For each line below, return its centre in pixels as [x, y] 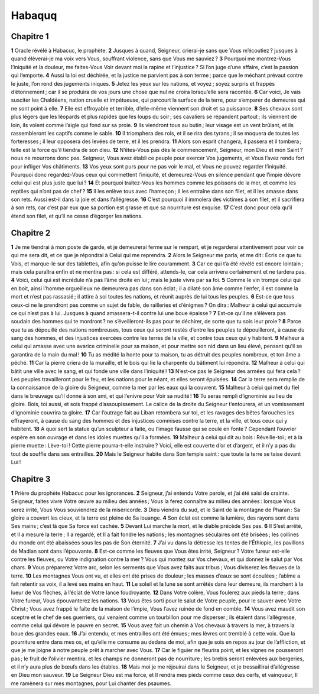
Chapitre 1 [30, 36]
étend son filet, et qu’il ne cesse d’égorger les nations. [77, 216]
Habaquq [34, 15]
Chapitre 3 [31, 479]
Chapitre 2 [31, 233]
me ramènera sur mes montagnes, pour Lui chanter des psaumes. [91, 683]
